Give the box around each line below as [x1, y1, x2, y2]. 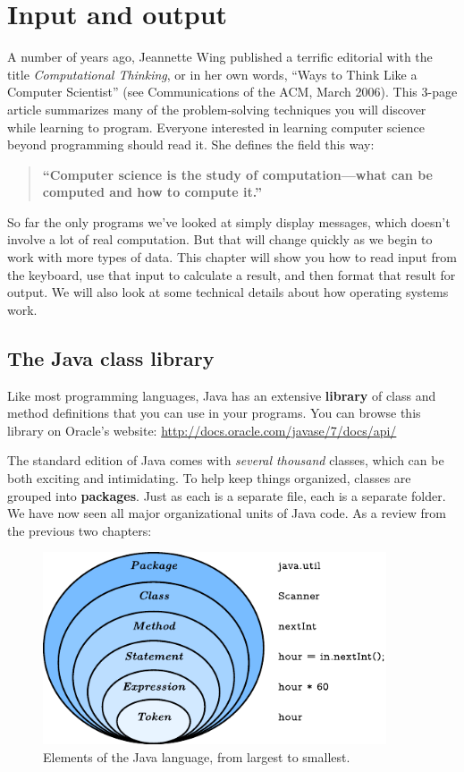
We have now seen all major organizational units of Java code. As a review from [7, 504, 446, 522]
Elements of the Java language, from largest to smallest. [43, 747, 350, 766]
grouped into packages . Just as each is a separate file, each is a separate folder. [7, 486, 446, 505]
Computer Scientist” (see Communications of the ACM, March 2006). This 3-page [7, 82, 458, 101]
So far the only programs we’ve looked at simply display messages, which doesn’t [7, 212, 451, 231]
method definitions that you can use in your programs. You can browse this [7, 403, 421, 422]
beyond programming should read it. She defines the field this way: [7, 135, 375, 154]
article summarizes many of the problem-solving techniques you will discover [7, 99, 426, 118]
